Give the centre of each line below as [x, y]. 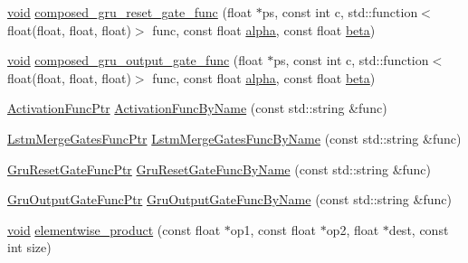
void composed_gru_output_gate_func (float [135, 60]
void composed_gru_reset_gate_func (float [130, 12]
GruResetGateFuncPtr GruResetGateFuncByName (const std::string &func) [220, 169]
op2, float [353, 229]
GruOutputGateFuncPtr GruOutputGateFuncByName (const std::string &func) [229, 199]
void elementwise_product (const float [114, 229]
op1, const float [273, 229]
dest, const [419, 229]
